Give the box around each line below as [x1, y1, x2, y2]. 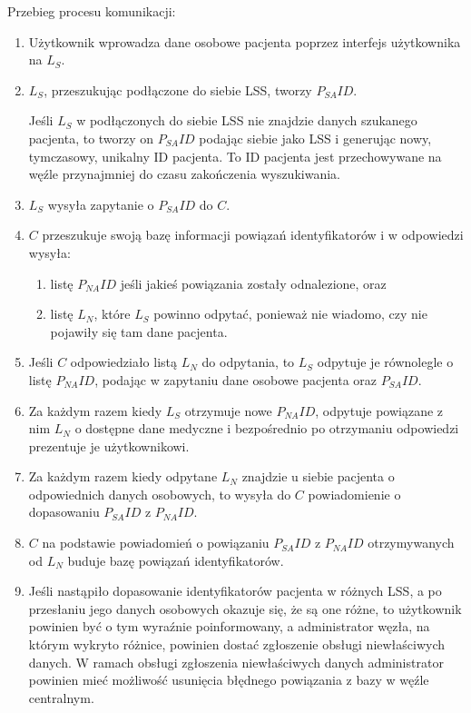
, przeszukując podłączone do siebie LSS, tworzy [44, 80, 312, 99]
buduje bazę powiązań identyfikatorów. [67, 550, 284, 569]
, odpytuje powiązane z [315, 401, 444, 420]
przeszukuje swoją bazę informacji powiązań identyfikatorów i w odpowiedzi [42, 225, 464, 244]
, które [93, 304, 131, 323]
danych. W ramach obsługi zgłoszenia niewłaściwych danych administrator [28, 652, 444, 671]
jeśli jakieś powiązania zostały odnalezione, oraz [120, 273, 387, 292]
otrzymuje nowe [184, 401, 272, 420]
